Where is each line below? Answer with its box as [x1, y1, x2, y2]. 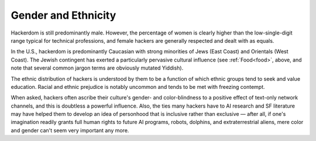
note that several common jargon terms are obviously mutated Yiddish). [11, 64, 184, 71]
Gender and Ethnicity [11, 9, 116, 22]
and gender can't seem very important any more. [11, 126, 129, 134]
